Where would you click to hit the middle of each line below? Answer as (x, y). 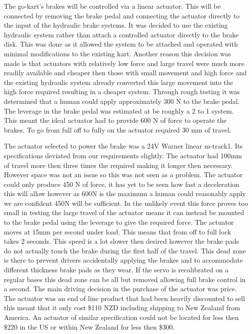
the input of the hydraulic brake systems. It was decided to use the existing (116, 25)
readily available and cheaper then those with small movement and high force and (126, 73)
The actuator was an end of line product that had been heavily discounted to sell (125, 298)
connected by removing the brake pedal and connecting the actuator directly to (122, 15)
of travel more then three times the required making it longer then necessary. (118, 165)
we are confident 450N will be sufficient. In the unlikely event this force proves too (126, 203)
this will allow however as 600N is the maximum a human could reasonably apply (125, 193)
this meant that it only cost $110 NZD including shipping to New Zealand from (122, 308)
